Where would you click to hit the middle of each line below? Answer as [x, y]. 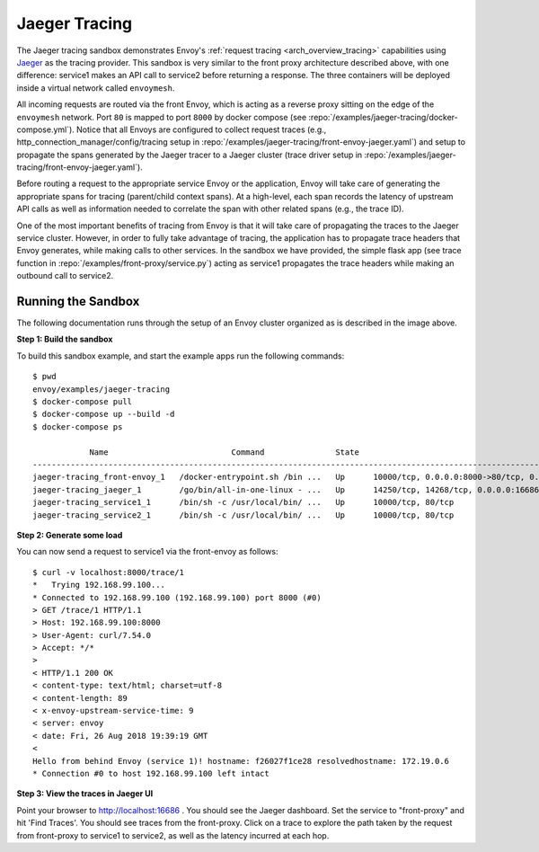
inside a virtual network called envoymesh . [96, 88]
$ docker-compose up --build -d [104, 414]
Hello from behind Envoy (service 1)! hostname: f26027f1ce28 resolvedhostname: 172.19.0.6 [241, 761]
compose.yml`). [46, 129]
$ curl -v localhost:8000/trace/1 [108, 572]
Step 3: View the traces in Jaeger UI [85, 794]
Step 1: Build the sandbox [65, 339]
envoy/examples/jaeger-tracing [102, 389]
